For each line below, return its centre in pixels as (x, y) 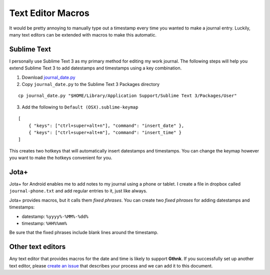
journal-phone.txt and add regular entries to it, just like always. (78, 191)
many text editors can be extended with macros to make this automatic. (83, 34)
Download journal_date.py (48, 77)
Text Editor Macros (49, 13)
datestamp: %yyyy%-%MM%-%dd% (55, 216)
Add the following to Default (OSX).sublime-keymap (80, 107)
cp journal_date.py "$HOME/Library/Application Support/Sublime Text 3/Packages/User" (127, 96)
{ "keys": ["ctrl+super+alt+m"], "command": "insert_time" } (105, 132)
